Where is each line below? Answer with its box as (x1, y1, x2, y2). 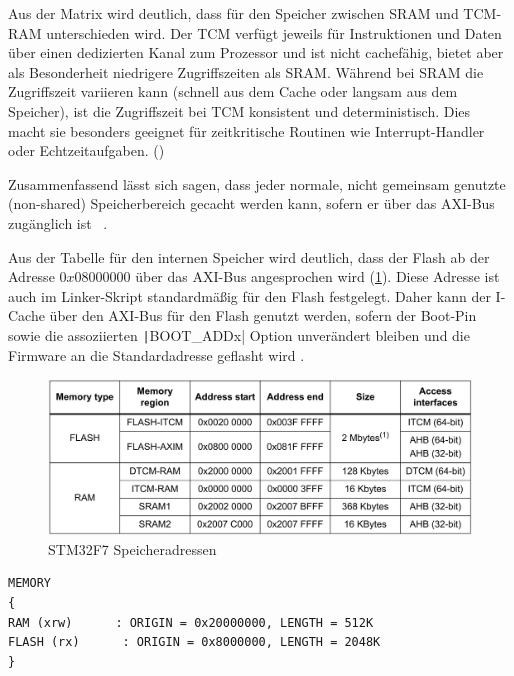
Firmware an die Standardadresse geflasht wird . (8, 344, 305, 365)
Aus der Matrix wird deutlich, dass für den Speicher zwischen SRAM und (8, 3, 459, 23)
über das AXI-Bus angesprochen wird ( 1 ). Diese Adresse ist (135, 266, 500, 287)
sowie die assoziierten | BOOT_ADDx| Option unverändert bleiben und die (8, 324, 470, 345)
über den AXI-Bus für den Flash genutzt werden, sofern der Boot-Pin (49, 305, 477, 326)
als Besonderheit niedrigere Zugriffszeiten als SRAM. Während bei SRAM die (8, 61, 484, 82)
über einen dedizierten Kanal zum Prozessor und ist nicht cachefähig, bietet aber (8, 42, 504, 63)
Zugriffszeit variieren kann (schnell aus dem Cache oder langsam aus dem (8, 81, 458, 102)
